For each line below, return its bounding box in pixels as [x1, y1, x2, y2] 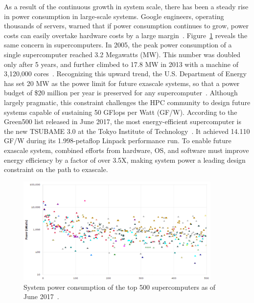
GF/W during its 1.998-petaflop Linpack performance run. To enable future [4, 135, 231, 146]
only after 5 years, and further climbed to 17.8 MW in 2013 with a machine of [4, 59, 238, 69]
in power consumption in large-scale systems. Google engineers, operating [4, 11, 224, 21]
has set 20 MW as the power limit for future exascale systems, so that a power [4, 78, 240, 88]
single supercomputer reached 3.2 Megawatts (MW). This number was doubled [4, 49, 241, 59]
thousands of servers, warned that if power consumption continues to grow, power [4, 21, 249, 31]
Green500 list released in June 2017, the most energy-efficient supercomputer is [4, 116, 241, 127]
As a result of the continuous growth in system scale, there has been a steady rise [4, 1, 249, 11]
